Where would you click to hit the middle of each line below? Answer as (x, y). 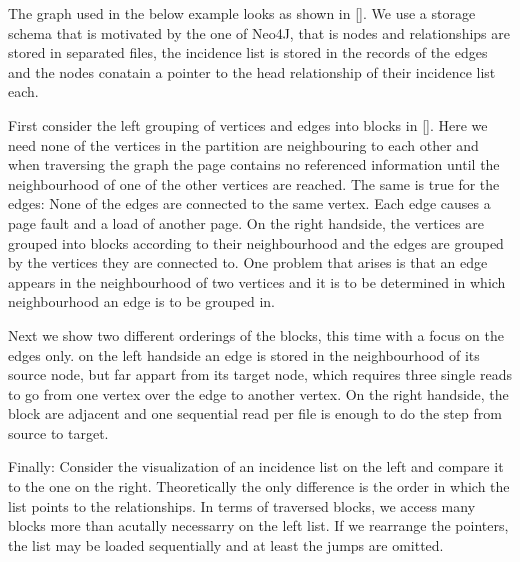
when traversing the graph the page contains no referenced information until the (254, 164)
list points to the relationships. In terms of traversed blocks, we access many (242, 505)
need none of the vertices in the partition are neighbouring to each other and (243, 144)
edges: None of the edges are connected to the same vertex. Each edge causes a (249, 203)
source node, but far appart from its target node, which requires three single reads (260, 374)
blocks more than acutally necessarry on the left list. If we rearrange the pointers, (258, 525)
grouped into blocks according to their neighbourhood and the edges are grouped (256, 242)
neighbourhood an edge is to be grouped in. (141, 301)
